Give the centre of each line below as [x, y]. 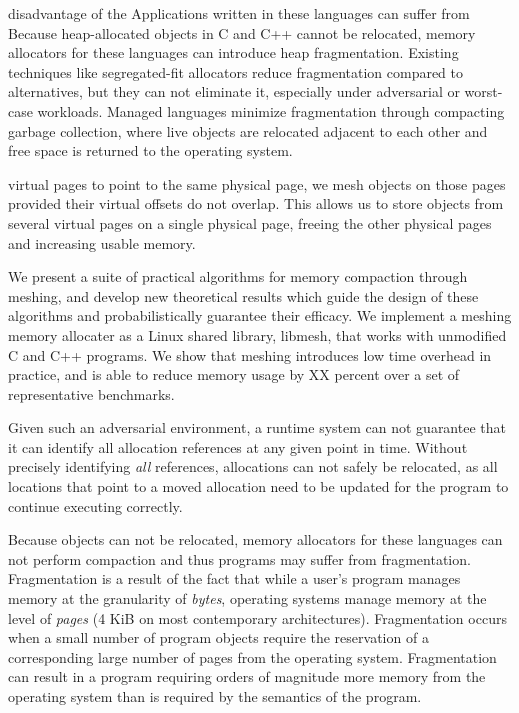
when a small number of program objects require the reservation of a [218, 637]
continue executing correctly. [95, 505]
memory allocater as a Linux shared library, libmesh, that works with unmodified [257, 334]
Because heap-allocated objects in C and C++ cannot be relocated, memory [242, 32]
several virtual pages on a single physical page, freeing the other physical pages [250, 222]
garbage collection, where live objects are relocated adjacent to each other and [248, 130]
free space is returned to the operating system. [150, 150]
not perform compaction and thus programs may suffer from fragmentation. [239, 558]
